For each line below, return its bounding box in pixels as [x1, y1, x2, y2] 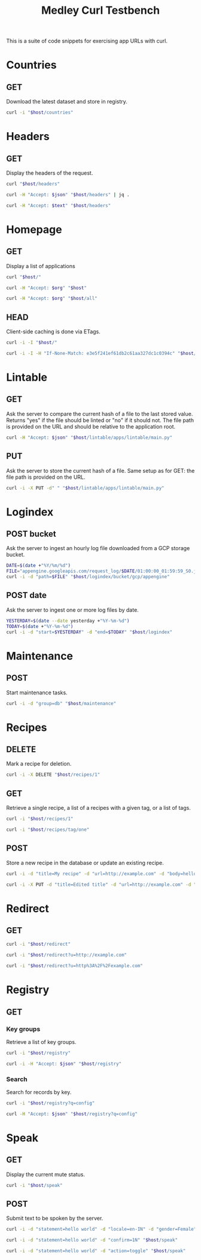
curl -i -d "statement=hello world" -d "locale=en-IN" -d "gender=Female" [6, 1226, 197, 1232]
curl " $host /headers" [6, 181, 60, 187]
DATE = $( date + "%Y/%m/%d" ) [6, 563, 71, 569]
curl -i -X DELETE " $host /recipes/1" [6, 772, 100, 778]
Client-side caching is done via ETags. [6, 328, 100, 335]
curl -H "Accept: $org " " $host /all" [6, 296, 98, 302]
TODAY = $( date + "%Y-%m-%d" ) [6, 623, 74, 629]
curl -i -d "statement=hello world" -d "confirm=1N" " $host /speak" [6, 1237, 178, 1243]
